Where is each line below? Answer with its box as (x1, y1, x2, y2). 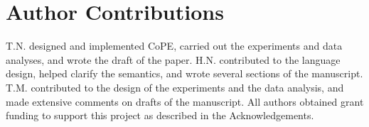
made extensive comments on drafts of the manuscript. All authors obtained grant (6, 94, 364, 109)
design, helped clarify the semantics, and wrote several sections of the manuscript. (6, 66, 363, 81)
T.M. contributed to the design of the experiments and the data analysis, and (6, 79, 344, 94)
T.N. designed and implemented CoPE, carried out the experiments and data (6, 38, 343, 53)
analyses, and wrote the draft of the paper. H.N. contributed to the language (6, 52, 341, 67)
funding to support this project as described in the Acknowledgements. (6, 108, 314, 123)
